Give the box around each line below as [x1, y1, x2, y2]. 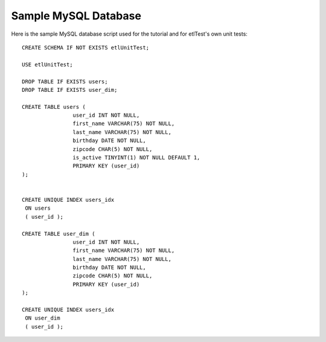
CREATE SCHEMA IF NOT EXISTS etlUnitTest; [22, 44, 150, 51]
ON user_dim [25, 315, 60, 321]
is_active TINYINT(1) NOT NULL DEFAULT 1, [72, 154, 200, 161]
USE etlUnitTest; [22, 61, 73, 68]
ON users [25, 205, 51, 211]
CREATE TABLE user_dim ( [22, 230, 95, 237]
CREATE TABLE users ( [22, 103, 86, 110]
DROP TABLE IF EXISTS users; [22, 78, 108, 85]
